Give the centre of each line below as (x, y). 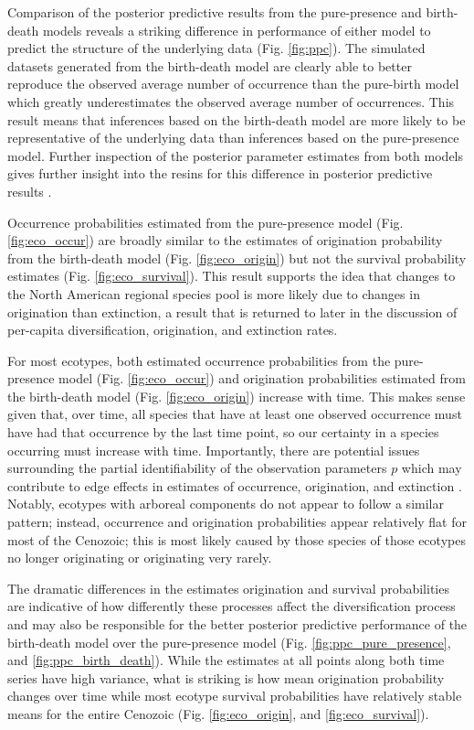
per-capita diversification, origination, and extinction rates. (173, 330)
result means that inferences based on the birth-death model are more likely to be (237, 119)
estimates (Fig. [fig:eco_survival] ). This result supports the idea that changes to (232, 276)
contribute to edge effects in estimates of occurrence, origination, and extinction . (235, 485)
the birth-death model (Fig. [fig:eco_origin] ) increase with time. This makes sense (237, 396)
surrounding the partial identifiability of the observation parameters (197, 468)
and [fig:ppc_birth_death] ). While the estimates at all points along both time (226, 660)
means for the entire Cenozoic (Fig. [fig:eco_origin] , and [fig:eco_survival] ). (218, 713)
